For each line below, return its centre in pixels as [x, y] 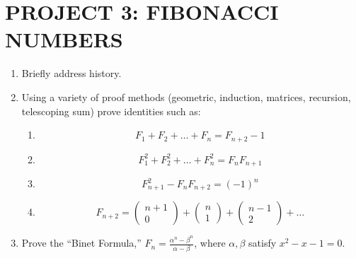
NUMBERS [64, 39]
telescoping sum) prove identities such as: [111, 111]
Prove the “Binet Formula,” [81, 243]
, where [210, 243]
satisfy [263, 243]
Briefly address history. [71, 73]
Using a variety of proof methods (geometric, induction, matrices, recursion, [186, 96]
